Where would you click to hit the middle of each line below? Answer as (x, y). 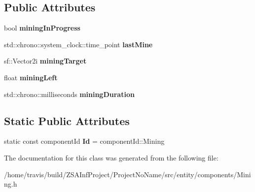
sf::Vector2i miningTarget (45, 61)
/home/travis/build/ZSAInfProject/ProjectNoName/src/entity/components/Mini (127, 174)
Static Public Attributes (67, 120)
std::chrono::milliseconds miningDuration (69, 94)
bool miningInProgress (42, 28)
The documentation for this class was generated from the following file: (111, 157)
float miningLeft (31, 77)
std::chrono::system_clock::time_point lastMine (78, 44)
